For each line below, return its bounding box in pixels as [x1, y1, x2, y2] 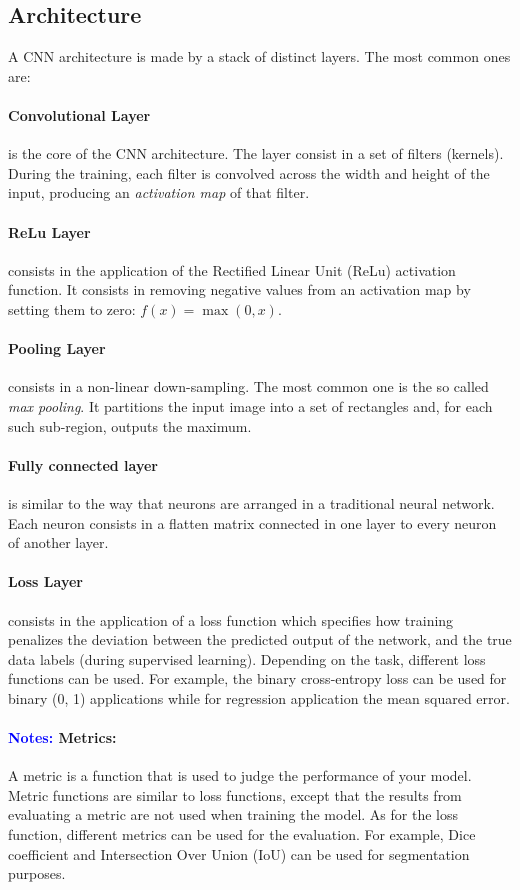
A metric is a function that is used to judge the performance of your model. [8, 765, 472, 786]
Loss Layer [8, 571, 83, 592]
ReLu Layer [8, 221, 91, 242]
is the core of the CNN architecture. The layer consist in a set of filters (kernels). [8, 143, 504, 164]
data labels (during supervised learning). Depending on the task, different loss [8, 648, 486, 669]
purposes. [8, 863, 66, 884]
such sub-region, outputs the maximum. [8, 415, 252, 436]
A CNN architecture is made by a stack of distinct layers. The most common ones [8, 46, 511, 67]
